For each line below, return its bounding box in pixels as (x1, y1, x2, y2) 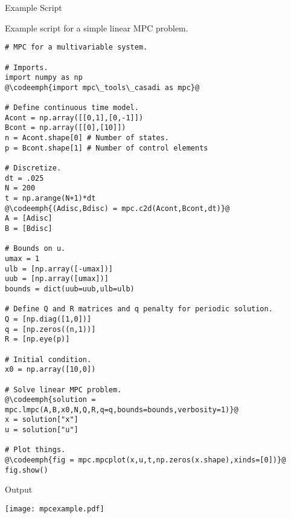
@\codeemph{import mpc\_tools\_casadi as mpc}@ (5, 83, 200, 92)
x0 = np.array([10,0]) (5, 365, 96, 374)
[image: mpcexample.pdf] (5, 505, 104, 513)
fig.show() (5, 465, 48, 474)
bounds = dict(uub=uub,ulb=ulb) (5, 284, 135, 293)
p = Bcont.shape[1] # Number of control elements (5, 143, 208, 152)
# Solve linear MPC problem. (5, 385, 122, 394)
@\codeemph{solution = (5, 395, 96, 404)
